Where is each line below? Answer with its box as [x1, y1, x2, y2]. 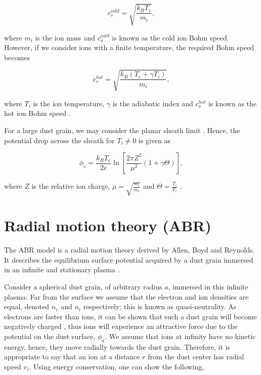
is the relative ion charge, [31, 181, 110, 191]
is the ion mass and [35, 32, 96, 43]
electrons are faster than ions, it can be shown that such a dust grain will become [4, 311, 257, 321]
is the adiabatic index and [112, 98, 193, 108]
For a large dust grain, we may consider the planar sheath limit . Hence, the [4, 125, 240, 136]
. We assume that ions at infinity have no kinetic [105, 330, 256, 341]
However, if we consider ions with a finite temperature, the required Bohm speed [4, 42, 254, 53]
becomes [4, 52, 30, 62]
